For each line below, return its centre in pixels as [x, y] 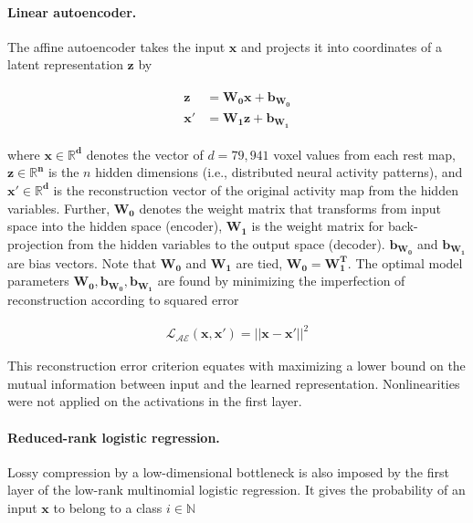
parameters [38, 281]
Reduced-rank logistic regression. [114, 437]
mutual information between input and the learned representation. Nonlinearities [234, 383]
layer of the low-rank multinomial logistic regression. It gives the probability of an [236, 490]
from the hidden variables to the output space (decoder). [226, 243]
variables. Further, [59, 208]
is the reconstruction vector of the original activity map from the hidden [256, 189]
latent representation [65, 64]
